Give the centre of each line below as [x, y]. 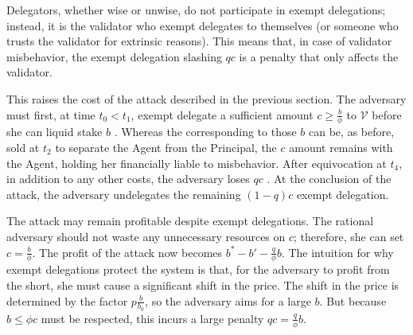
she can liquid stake [55, 132]
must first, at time [51, 114]
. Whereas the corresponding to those [205, 132]
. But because [353, 300]
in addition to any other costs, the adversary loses [128, 179]
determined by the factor [67, 300]
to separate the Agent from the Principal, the [166, 147]
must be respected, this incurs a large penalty [152, 318]
